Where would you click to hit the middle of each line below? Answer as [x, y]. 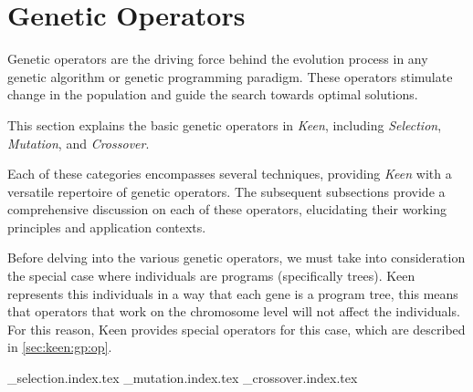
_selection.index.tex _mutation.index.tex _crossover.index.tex [183, 378]
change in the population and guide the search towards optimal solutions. [213, 94]
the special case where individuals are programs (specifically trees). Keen [211, 276]
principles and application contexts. [107, 227]
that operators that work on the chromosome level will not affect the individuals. [234, 311]
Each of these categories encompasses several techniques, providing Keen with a [230, 174]
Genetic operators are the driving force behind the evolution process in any [218, 59]
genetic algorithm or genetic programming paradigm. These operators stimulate [230, 76]
